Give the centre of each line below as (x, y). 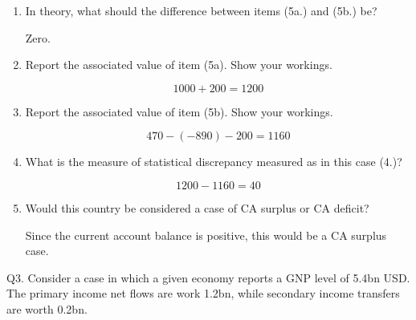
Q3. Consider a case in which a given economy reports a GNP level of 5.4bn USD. (208, 277)
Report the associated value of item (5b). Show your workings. (179, 111)
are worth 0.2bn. (47, 308)
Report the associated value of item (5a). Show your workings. (179, 65)
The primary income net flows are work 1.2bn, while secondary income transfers (203, 293)
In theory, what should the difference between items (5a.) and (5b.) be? (201, 10)
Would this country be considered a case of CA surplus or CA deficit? (197, 207)
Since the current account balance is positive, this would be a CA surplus (206, 235)
